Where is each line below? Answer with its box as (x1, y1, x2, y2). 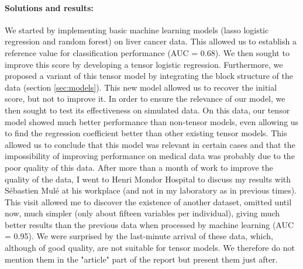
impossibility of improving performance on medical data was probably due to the (5, 150, 295, 162)
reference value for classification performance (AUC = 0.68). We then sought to (5, 46, 290, 58)
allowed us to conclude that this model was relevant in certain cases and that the (5, 138, 295, 150)
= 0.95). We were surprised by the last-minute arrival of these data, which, (5, 230, 273, 242)
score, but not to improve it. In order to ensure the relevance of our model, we (5, 92, 285, 105)
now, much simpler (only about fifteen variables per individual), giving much (5, 207, 280, 219)
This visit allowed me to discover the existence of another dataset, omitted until (5, 195, 292, 208)
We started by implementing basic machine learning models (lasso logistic (5, 23, 269, 36)
